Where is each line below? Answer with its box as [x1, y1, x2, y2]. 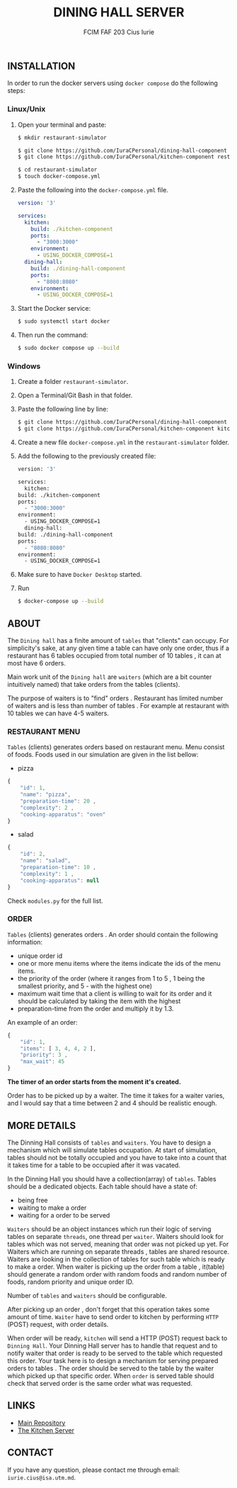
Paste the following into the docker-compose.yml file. [17, 186, 168, 194]
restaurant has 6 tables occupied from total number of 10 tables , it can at [7, 651, 221, 660]
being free [17, 1196, 48, 1204]
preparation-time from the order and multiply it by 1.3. [17, 1004, 175, 1013]
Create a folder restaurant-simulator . [17, 377, 129, 386]
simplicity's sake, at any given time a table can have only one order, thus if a [7, 644, 230, 653]
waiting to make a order [17, 1203, 87, 1212]
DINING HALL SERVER [53, 4, 185, 21]
